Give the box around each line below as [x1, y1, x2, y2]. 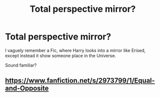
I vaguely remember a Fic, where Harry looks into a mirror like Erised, [5, 47, 146, 53]
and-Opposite [5, 84, 49, 93]
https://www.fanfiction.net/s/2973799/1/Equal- [5, 76, 155, 85]
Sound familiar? [5, 62, 37, 68]
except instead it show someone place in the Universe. [5, 53, 116, 59]
